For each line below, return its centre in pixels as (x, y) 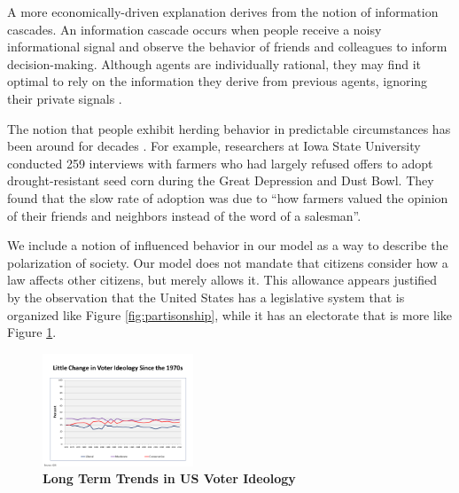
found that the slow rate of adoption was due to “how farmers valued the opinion (228, 197)
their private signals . (65, 98)
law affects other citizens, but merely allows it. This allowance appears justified (222, 280)
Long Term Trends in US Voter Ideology (169, 478)
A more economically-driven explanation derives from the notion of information (223, 12)
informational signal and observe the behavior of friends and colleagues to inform (227, 47)
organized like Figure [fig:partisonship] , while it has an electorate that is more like (229, 314)
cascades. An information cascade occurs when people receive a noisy (194, 29)
